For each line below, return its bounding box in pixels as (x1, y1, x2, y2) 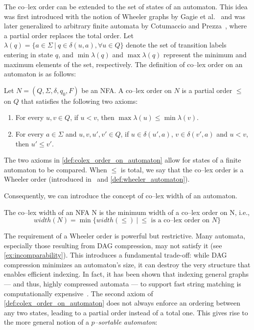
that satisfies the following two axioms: (21, 95, 138, 106)
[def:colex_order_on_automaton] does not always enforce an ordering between (4, 298, 240, 308)
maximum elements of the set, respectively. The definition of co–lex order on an (4, 59, 243, 69)
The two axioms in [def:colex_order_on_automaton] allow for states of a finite (4, 155, 241, 165)
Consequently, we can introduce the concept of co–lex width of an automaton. (4, 190, 237, 200)
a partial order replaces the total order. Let (4, 30, 134, 40)
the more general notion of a (4, 317, 89, 327)
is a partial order (182, 85, 232, 95)
